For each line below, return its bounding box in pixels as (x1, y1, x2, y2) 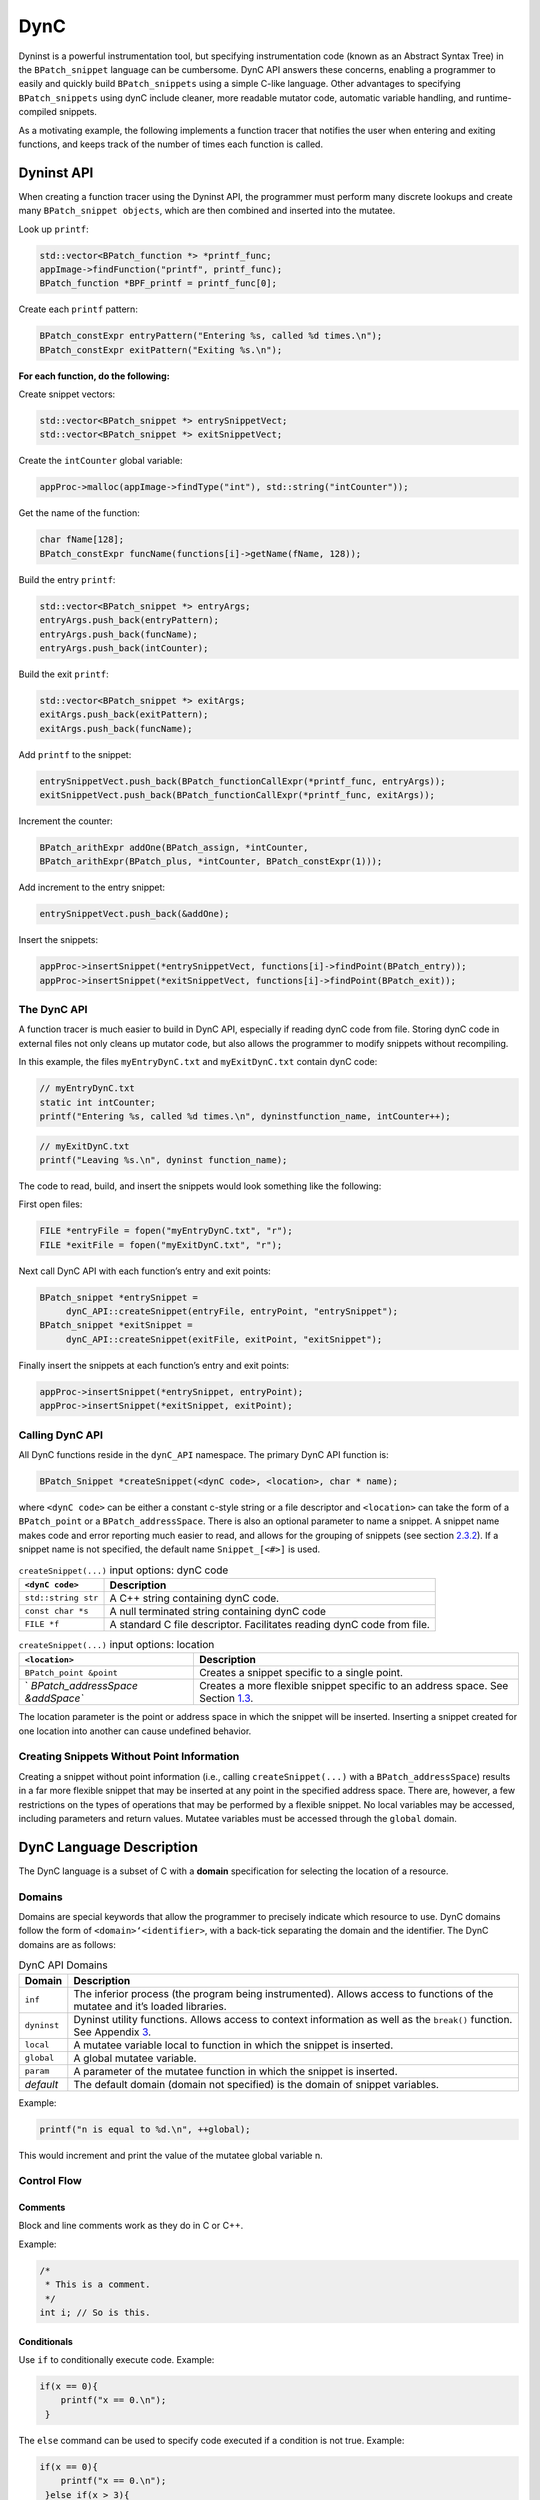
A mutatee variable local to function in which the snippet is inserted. (73, 2038, 394, 2052)
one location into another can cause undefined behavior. (18, 1725, 252, 1737)
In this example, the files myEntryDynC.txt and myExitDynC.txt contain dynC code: (18, 1056, 378, 1068)
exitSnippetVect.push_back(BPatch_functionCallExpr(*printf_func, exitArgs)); (39, 790, 435, 801)
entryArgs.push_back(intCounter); (39, 642, 209, 654)
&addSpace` (24, 1691, 84, 1705)
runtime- (475, 91, 512, 104)
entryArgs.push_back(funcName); (39, 628, 199, 640)
